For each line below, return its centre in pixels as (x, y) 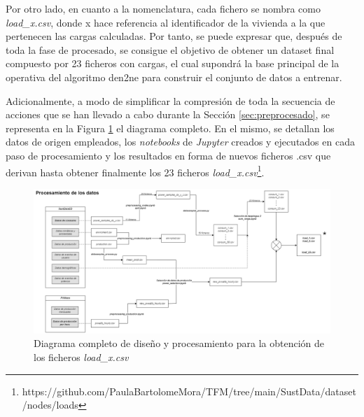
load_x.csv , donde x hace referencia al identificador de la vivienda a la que (166, 22)
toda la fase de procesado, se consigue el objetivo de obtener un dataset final (170, 49)
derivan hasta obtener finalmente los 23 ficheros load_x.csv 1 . (135, 171)
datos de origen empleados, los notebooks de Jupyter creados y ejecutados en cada (180, 142)
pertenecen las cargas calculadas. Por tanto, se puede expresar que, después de (174, 36)
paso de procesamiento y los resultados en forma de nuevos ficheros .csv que (168, 155)
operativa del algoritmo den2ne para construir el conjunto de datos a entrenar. (174, 77)
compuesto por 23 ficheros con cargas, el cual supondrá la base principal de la (173, 63)
